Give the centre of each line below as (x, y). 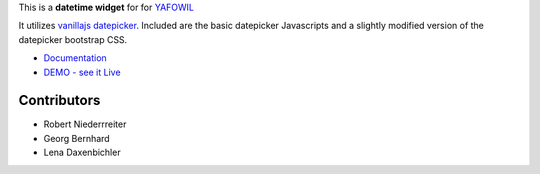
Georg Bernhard (76, 138)
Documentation (75, 58)
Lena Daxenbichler (82, 152)
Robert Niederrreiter (85, 124)
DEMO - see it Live (82, 72)
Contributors (59, 100)
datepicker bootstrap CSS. (73, 39)
